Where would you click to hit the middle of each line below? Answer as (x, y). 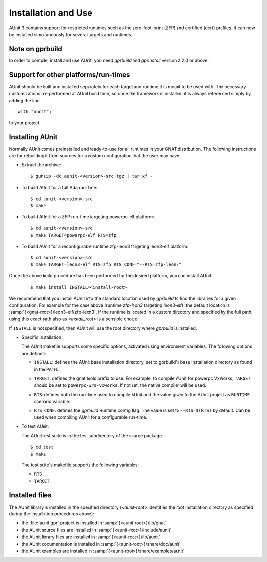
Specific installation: (42, 337)
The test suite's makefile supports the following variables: (80, 465)
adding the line (24, 100)
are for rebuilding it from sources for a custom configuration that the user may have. (95, 155)
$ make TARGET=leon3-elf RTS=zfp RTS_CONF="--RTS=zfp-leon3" (106, 264)
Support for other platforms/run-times (69, 75)
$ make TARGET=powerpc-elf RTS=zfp (73, 235)
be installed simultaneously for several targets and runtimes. (71, 34)
